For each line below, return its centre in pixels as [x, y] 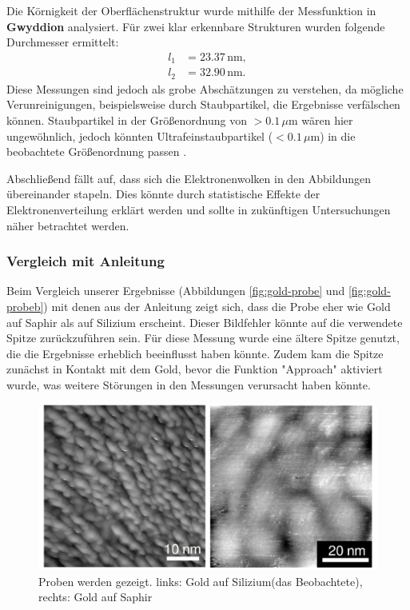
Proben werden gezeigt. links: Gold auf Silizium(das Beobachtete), [201, 581]
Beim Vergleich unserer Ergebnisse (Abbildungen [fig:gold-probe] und [176, 291]
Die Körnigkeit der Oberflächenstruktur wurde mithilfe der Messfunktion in [191, 10]
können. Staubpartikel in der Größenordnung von [127, 120]
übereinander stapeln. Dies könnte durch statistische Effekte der [163, 194]
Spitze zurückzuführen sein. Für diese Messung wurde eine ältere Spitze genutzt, [203, 338]
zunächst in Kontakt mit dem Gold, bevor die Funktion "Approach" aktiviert [195, 369]
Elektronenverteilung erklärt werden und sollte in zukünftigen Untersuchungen [199, 209]
